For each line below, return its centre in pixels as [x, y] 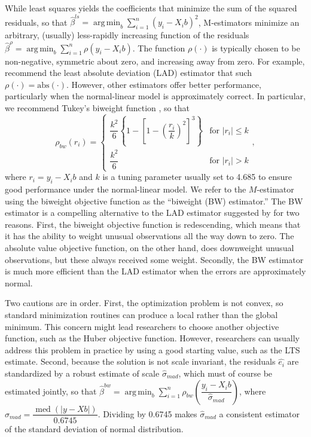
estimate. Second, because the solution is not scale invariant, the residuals [140, 361]
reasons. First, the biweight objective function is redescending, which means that [153, 224]
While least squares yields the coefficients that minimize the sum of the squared [151, 8]
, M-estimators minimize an [249, 22]
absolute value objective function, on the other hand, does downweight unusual [150, 247]
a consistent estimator [259, 413]
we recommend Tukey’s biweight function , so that [97, 108]
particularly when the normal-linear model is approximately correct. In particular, [155, 96]
